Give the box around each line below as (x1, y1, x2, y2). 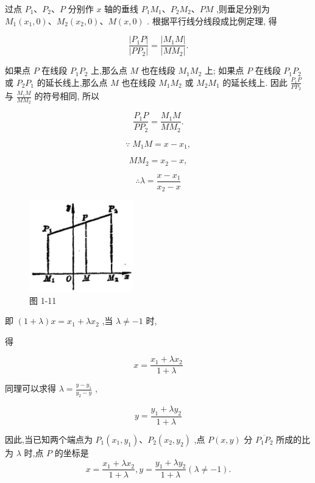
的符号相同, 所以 (34, 90, 99, 102)
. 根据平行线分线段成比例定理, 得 (147, 14, 277, 27)
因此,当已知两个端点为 (5, 432, 93, 445)
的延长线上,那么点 (37, 76, 108, 88)
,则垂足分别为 (216, 2, 270, 15)
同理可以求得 (5, 382, 56, 395)
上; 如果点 (204, 64, 244, 77)
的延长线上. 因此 (222, 76, 288, 88)
